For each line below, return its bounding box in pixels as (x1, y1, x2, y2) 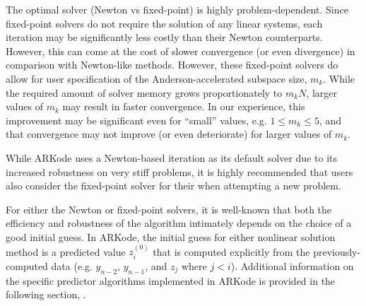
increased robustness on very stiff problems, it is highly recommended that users (6, 164, 353, 179)
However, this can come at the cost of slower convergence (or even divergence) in (6, 43, 355, 58)
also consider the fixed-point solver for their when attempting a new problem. (6, 178, 341, 193)
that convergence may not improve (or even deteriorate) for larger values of (6, 126, 332, 141)
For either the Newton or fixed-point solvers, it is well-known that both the (6, 201, 332, 216)
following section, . (6, 287, 86, 302)
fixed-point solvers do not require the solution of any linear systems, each (6, 16, 323, 30)
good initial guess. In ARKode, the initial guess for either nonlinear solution (6, 229, 336, 244)
